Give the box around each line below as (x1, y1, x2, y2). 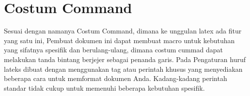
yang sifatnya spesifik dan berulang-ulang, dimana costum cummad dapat (4, 45, 223, 55)
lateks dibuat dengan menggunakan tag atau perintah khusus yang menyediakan (4, 64, 243, 74)
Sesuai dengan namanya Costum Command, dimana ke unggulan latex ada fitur (4, 26, 242, 36)
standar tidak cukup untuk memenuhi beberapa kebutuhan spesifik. (4, 82, 205, 93)
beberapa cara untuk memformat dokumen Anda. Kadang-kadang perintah (4, 73, 227, 83)
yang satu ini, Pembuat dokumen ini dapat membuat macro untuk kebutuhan (4, 35, 235, 45)
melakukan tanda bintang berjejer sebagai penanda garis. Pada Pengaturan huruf (4, 54, 246, 64)
